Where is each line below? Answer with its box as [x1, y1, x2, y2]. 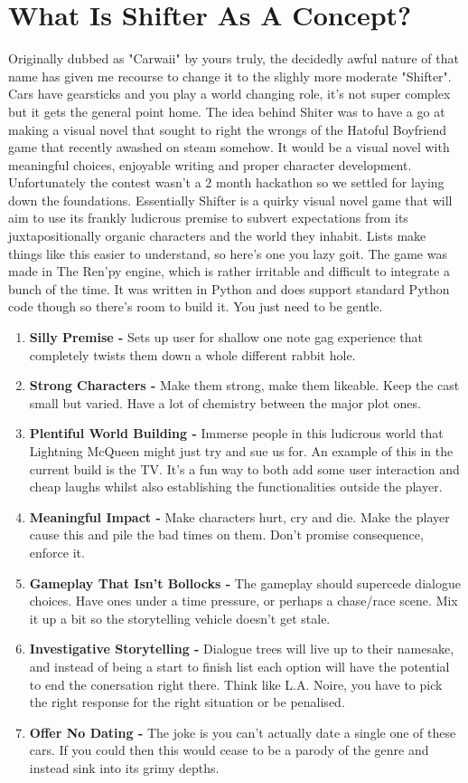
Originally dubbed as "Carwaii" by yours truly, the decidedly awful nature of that [8, 49, 459, 68]
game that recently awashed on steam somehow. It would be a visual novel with [8, 138, 450, 157]
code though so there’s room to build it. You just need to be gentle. [8, 297, 383, 316]
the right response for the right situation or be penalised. [29, 692, 345, 711]
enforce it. [29, 542, 85, 561]
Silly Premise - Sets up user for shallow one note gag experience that [29, 328, 424, 347]
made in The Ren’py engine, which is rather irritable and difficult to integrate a [8, 262, 450, 281]
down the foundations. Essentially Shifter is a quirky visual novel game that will [8, 190, 453, 209]
